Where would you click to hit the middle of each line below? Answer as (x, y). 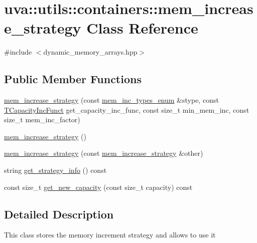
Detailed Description (59, 214)
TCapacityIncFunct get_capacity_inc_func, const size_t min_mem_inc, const (127, 109)
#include (18, 52)
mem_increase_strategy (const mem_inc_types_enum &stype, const (111, 100)
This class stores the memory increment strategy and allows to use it (110, 235)
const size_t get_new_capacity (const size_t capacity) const (98, 187)
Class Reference (142, 28)
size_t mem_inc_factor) (42, 119)
